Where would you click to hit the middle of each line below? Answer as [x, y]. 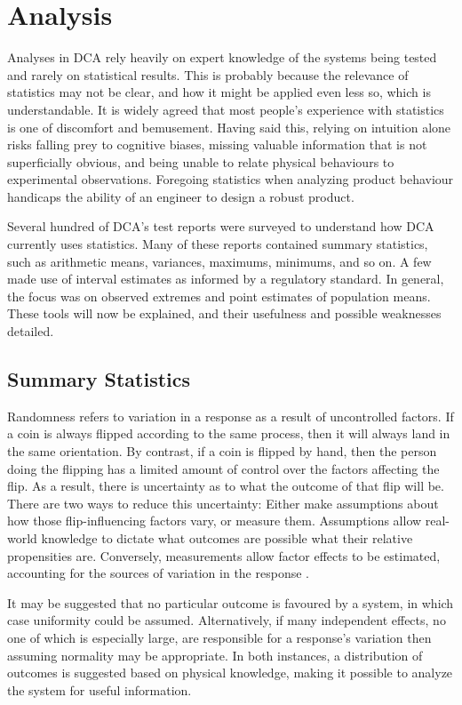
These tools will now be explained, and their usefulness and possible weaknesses [224, 313]
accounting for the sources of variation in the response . [158, 573]
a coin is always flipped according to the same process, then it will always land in [229, 433]
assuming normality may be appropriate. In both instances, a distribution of [215, 655]
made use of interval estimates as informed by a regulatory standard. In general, [226, 279]
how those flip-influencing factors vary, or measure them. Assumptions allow [215, 521]
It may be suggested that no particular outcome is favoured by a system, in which [231, 602]
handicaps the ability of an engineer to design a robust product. [181, 196]
